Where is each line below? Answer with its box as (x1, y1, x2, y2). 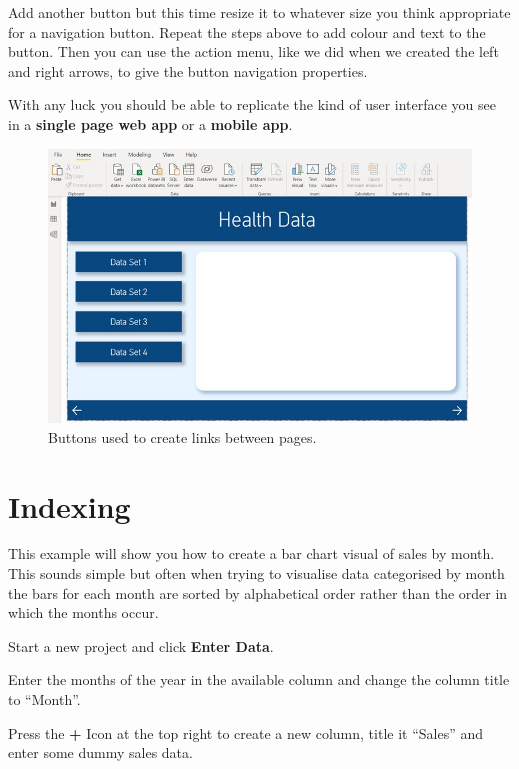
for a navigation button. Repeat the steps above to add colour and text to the (8, 21, 486, 42)
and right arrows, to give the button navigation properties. (8, 60, 368, 81)
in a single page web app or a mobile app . (8, 113, 293, 134)
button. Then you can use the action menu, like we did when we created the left (8, 41, 499, 62)
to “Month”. (8, 689, 81, 710)
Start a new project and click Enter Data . (8, 635, 274, 656)
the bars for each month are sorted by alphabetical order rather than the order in (8, 582, 508, 603)
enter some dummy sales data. (8, 742, 193, 763)
